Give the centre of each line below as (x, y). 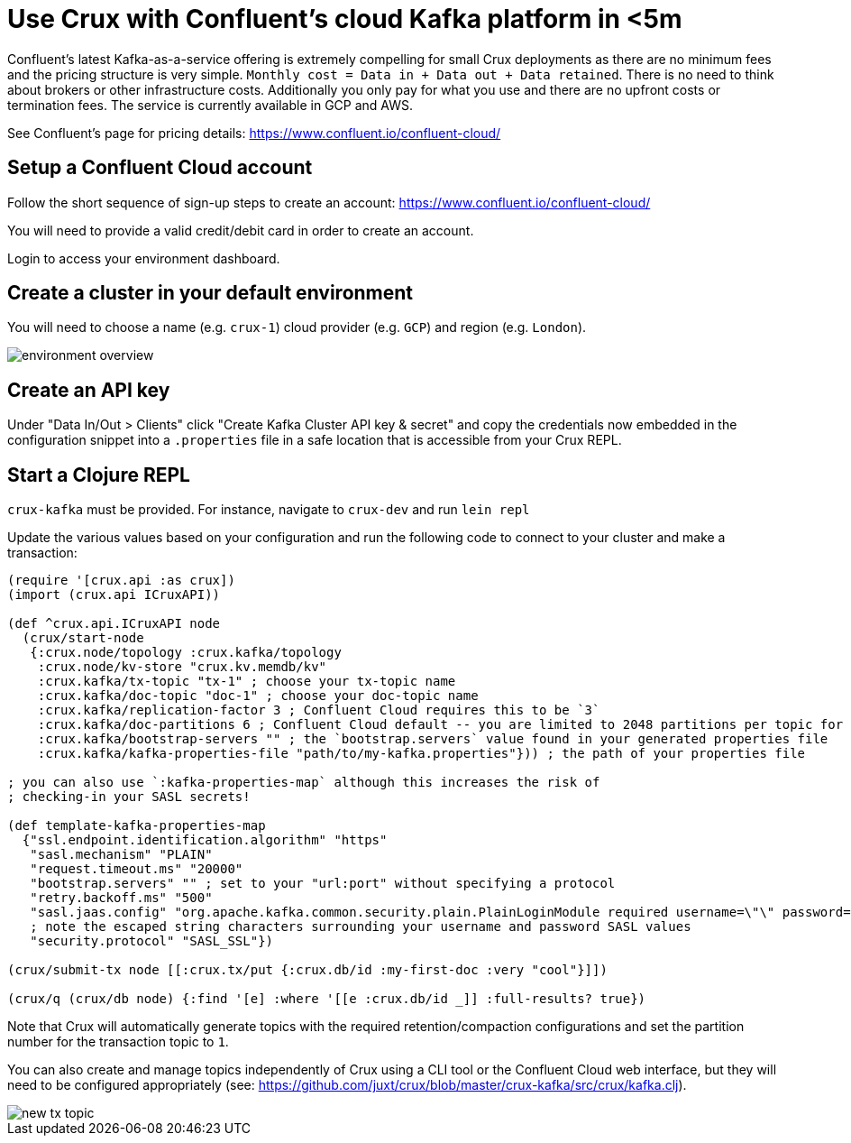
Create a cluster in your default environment (210, 293)
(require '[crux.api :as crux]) (121, 581)
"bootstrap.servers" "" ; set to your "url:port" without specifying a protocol (323, 884)
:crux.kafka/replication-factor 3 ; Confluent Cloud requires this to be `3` (319, 710)
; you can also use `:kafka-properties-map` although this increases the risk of (304, 783)
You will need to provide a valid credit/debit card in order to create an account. (241, 230)
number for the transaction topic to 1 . (118, 1042)
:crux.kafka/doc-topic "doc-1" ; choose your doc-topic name (258, 696)
